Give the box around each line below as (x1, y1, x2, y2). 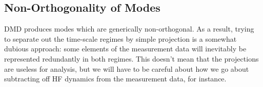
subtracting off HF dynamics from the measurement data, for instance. (4, 73, 227, 84)
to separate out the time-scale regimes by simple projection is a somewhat (4, 33, 237, 44)
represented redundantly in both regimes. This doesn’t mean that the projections (4, 53, 259, 64)
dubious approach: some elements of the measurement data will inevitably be (4, 43, 247, 54)
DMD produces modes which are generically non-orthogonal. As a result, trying (4, 23, 254, 34)
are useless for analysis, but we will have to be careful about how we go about (4, 63, 249, 74)
